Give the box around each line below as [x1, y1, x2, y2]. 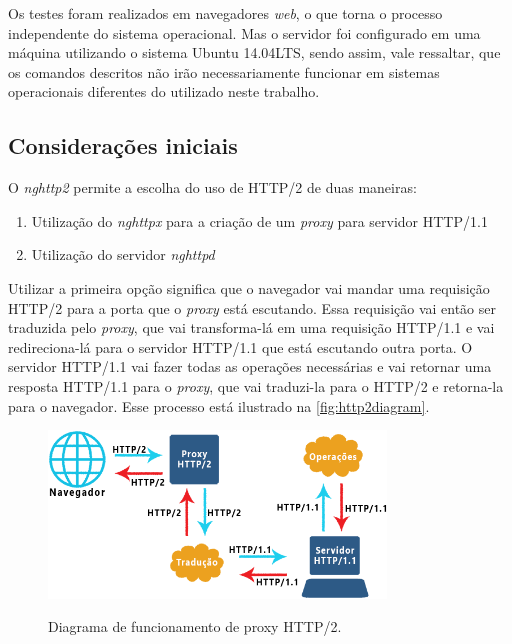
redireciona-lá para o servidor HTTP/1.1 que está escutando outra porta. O [8, 336, 473, 357]
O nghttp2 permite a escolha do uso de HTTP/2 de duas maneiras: [8, 177, 417, 198]
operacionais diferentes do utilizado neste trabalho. [8, 81, 320, 102]
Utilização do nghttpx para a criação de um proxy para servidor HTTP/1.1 [31, 210, 488, 231]
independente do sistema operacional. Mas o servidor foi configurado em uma [8, 22, 481, 43]
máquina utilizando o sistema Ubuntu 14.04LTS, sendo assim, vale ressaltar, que [8, 42, 501, 63]
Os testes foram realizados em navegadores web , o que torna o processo [8, 3, 443, 23]
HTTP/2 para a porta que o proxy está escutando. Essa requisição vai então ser [8, 297, 496, 318]
